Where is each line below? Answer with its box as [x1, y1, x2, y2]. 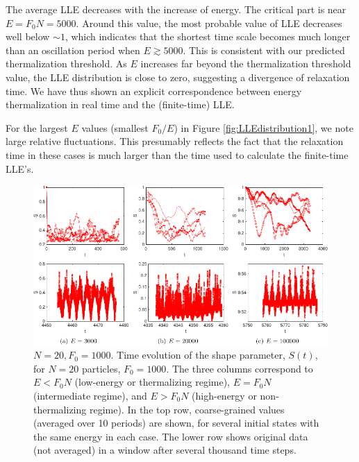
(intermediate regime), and [33, 388, 147, 402]
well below [6, 29, 50, 44]
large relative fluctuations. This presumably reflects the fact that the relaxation [6, 134, 344, 148]
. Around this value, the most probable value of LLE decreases [76, 15, 342, 30]
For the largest [6, 120, 68, 135]
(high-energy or [192, 388, 257, 402]
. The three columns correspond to [166, 361, 313, 375]
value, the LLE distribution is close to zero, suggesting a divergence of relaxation [6, 69, 350, 84]
